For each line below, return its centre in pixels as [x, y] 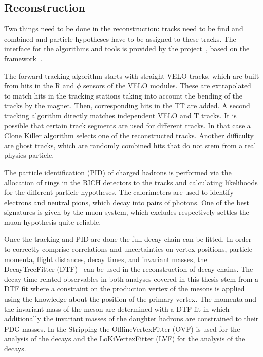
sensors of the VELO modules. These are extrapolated [167, 86]
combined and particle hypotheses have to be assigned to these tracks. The [120, 38]
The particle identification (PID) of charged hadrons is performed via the [118, 172]
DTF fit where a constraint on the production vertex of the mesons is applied [124, 289]
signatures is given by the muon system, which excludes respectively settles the [127, 212]
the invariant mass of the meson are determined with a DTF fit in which [117, 309]
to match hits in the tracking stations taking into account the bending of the [123, 95]
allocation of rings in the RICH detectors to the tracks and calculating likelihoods [131, 182]
